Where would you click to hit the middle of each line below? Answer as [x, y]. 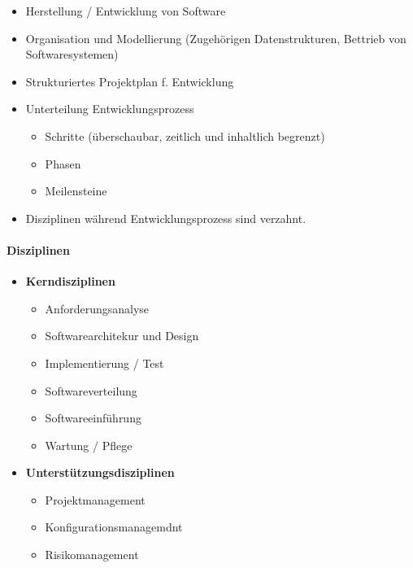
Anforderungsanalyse [97, 308]
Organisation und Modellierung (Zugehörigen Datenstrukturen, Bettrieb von [216, 38]
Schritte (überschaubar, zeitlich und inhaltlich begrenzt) [185, 135]
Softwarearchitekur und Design [122, 336]
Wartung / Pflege [89, 445]
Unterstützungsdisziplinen [100, 472]
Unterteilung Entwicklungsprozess [110, 109]
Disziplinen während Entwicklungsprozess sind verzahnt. [166, 218]
